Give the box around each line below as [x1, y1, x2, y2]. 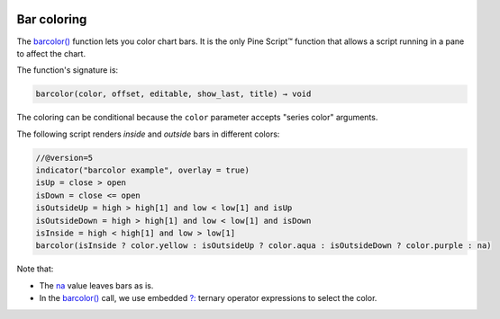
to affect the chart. [16, 48, 86, 58]
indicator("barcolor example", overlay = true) [35, 165, 250, 175]
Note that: [16, 263, 54, 274]
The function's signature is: [16, 65, 119, 75]
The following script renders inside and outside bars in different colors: [16, 128, 280, 139]
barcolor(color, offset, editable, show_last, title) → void [35, 89, 312, 99]
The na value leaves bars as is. [39, 279, 154, 291]
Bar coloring [16, 12, 87, 27]
